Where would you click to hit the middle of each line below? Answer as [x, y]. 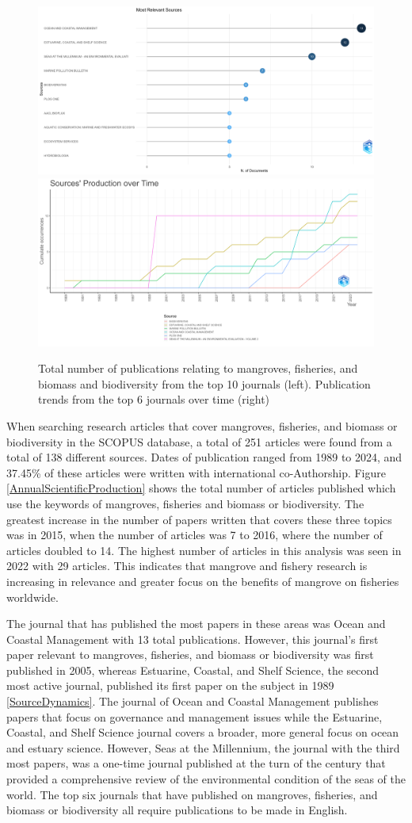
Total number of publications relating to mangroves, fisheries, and [198, 368]
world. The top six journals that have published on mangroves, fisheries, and [192, 794]
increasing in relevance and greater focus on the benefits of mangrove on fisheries [203, 581]
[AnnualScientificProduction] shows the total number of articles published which [201, 488]
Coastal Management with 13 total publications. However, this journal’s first [193, 639]
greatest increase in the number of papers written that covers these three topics [199, 519]
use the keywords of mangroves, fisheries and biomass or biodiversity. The [185, 503]
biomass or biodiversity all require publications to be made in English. [177, 810]
